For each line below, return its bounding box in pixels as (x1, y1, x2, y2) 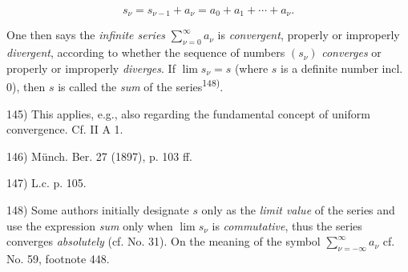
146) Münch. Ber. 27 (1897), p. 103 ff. (6, 147, 193, 164)
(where (234, 59, 269, 76)
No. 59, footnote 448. (6, 250, 110, 267)
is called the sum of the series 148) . (58, 76, 224, 95)
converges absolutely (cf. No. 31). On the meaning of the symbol (6, 233, 321, 250)
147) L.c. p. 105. (6, 174, 87, 191)
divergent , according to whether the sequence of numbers (6, 44, 285, 61)
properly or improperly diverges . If (6, 59, 176, 76)
